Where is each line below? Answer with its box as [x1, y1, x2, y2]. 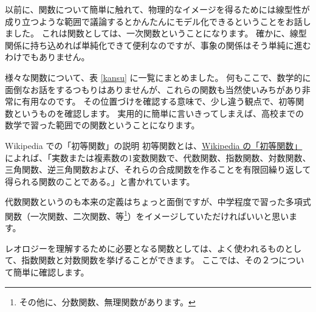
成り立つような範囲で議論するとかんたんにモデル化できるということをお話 [5, 15, 303, 27]
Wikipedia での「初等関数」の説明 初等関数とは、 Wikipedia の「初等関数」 [5, 139, 303, 151]
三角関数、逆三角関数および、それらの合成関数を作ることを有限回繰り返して [5, 163, 311, 176]
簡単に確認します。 [13, 265, 89, 278]
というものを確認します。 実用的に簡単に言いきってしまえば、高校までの [13, 106, 304, 119]
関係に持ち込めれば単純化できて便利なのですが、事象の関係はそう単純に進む [5, 38, 311, 51]
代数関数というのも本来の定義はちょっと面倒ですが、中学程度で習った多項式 [5, 195, 311, 208]
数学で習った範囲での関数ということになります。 [5, 119, 200, 131]
